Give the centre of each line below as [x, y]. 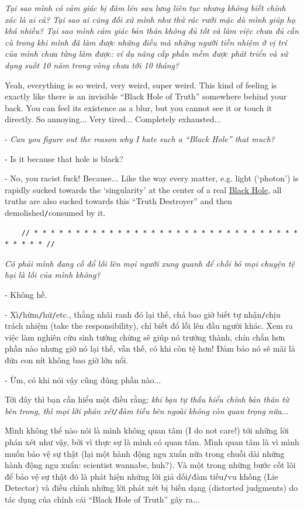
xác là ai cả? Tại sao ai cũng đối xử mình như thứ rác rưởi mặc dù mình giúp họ [150, 19]
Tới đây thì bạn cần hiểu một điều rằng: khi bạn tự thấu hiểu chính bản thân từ [147, 399]
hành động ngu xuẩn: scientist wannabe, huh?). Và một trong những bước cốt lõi [150, 465]
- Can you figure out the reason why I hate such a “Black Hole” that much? [140, 138]
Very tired [107, 119]
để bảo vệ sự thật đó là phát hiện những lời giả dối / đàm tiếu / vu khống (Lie [141, 476]
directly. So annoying [42, 119]
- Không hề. [26, 294]
